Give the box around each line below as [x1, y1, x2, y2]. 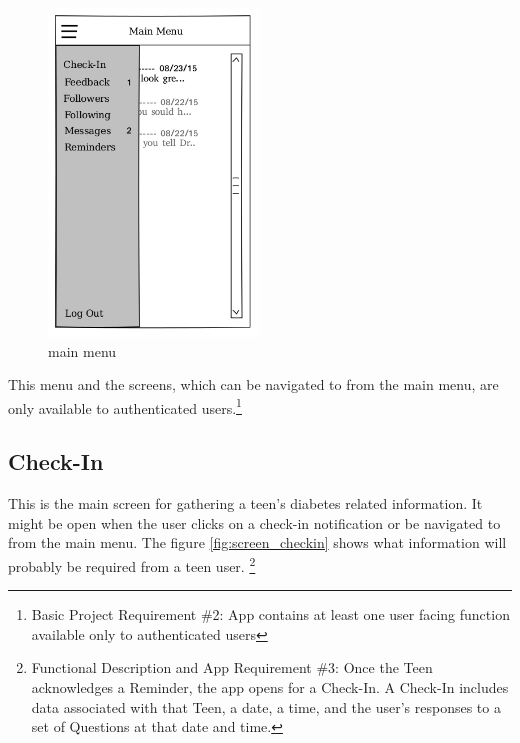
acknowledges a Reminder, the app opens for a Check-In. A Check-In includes [31, 677, 509, 698]
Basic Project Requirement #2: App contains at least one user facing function [31, 604, 510, 625]
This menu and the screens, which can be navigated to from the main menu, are [8, 374, 499, 395]
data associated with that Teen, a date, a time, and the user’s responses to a [31, 696, 501, 717]
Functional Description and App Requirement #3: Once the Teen [31, 657, 433, 678]
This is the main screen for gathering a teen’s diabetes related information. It [8, 493, 483, 514]
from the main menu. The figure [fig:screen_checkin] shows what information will [8, 532, 507, 553]
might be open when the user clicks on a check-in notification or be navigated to [8, 512, 501, 533]
